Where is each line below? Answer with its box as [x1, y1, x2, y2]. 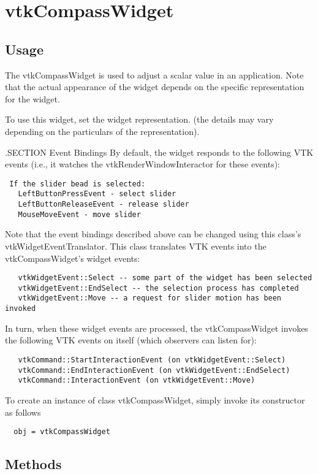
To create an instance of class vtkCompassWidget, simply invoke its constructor [5, 393, 305, 406]
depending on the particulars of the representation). [5, 124, 200, 137]
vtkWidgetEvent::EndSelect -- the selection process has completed [18, 283, 299, 292]
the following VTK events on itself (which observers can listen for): [5, 334, 257, 346]
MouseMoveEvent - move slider [18, 210, 141, 219]
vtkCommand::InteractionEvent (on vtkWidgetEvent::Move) [18, 376, 256, 385]
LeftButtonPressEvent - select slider [18, 189, 176, 199]
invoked [5, 304, 36, 313]
